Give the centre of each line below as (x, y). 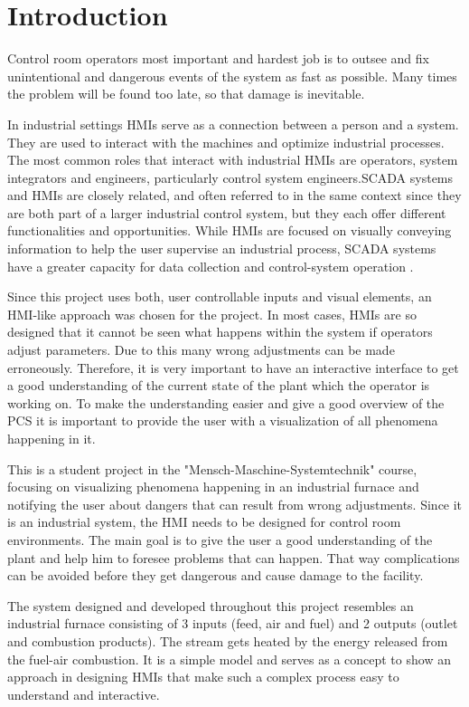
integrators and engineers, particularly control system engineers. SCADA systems (230, 177)
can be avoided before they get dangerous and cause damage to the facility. (216, 575)
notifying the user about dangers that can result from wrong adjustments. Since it (235, 504)
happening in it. (52, 438)
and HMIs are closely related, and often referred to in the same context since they (234, 195)
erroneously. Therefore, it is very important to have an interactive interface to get (233, 367)
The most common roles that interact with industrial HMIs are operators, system (233, 160)
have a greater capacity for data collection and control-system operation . (211, 266)
